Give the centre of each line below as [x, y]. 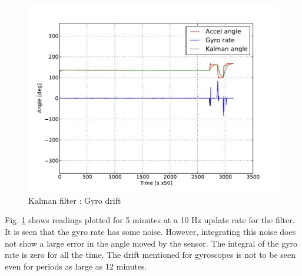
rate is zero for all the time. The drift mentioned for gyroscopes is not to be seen [150, 255]
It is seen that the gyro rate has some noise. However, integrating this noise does [150, 232]
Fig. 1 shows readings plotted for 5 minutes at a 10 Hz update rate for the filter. [150, 220]
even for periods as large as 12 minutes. [76, 266]
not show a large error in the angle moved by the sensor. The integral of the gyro [151, 243]
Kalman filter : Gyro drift [75, 200]
